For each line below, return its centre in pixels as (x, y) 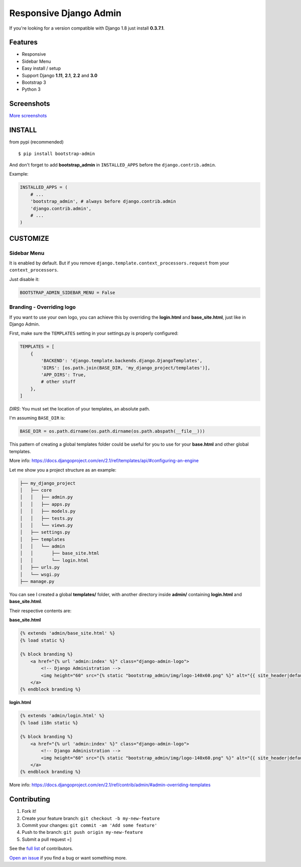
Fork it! (29, 811)
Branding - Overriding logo (43, 307)
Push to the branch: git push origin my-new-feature (82, 832)
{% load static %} (42, 640)
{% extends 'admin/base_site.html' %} (67, 633)
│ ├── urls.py (40, 567)
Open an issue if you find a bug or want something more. (68, 857)
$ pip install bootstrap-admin (57, 154)
